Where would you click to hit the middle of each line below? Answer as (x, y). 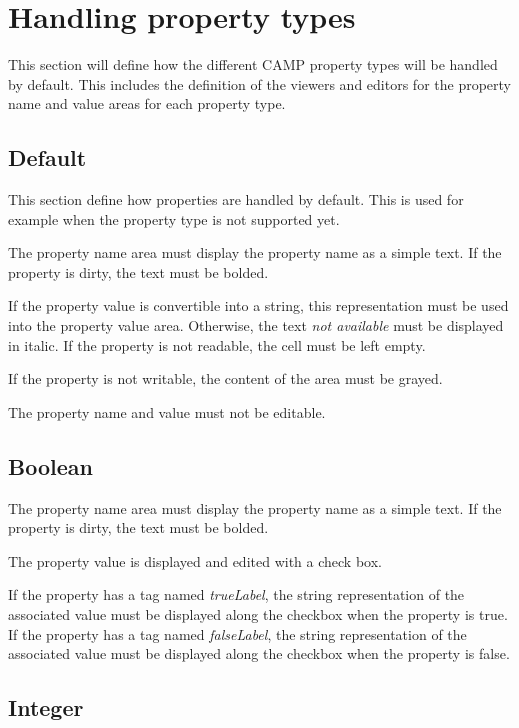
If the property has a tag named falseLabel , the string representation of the (237, 633)
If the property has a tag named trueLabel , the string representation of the (236, 594)
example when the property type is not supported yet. (174, 218)
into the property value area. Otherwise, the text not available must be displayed (256, 325)
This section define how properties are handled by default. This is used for (236, 199)
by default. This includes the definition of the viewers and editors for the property (259, 83)
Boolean (50, 465)
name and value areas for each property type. (147, 103)
